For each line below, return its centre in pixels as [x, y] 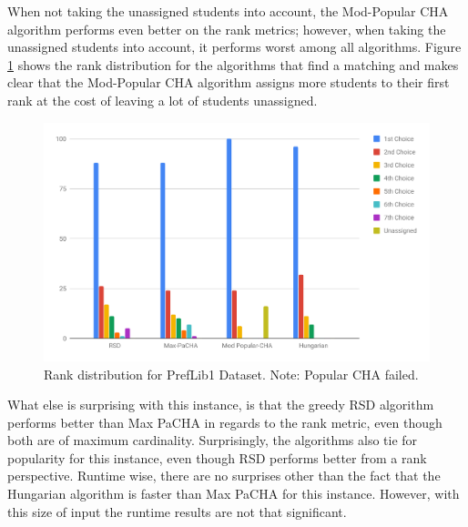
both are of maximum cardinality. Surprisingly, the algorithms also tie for [213, 440]
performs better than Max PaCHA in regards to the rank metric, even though [225, 422]
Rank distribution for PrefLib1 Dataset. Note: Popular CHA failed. [231, 374]
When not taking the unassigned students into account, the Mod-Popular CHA [228, 11]
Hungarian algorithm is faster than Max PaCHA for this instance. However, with [234, 494]
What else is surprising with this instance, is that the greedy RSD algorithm [221, 405]
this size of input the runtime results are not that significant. [177, 511]
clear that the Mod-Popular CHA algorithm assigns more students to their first [229, 82]
